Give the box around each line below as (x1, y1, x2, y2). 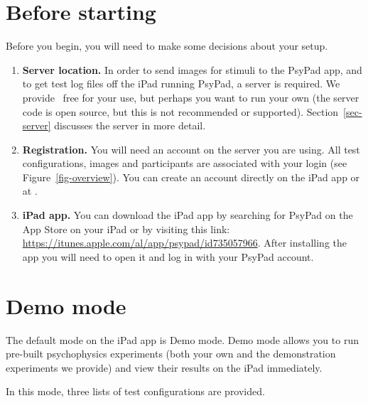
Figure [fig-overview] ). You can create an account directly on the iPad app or (22, 169, 360, 184)
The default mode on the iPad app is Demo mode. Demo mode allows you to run (6, 332, 359, 347)
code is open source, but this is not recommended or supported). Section (22, 104, 339, 119)
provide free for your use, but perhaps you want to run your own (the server (22, 90, 359, 104)
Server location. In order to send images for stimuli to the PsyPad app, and (22, 62, 362, 77)
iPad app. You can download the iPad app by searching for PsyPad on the (22, 208, 353, 222)
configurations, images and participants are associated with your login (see (22, 156, 347, 171)
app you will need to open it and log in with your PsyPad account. (22, 249, 314, 264)
